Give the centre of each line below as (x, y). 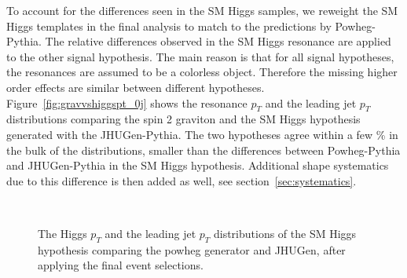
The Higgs (62, 233)
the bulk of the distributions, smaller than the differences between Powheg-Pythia (203, 150)
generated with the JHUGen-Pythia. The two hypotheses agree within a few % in (202, 134)
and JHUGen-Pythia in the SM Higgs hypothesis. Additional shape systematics (198, 165)
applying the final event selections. (121, 265)
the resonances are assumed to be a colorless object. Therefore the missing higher (202, 72)
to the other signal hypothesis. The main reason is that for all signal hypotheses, (200, 56)
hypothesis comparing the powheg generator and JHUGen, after (192, 249)
